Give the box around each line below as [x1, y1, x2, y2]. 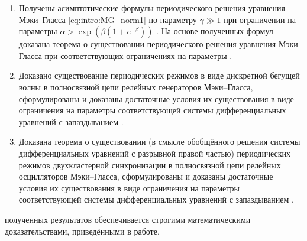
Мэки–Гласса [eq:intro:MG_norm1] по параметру [18, 13, 197, 25]
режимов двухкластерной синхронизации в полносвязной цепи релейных [18, 158, 281, 171]
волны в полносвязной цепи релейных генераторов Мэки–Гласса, [18, 80, 253, 93]
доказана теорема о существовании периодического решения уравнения [18, 38, 276, 50]
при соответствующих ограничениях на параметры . [44, 49, 232, 61]
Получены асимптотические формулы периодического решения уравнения [18, 2, 285, 14]
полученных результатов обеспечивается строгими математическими [5, 213, 251, 225]
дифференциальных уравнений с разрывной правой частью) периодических [18, 146, 291, 159]
